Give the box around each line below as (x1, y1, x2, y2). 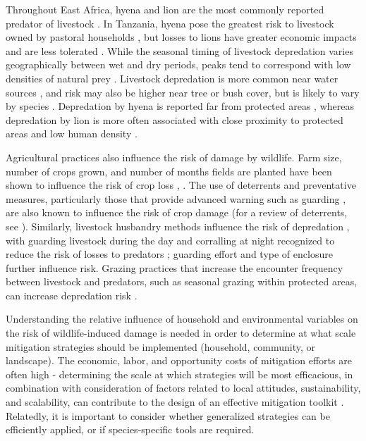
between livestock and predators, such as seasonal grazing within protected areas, (6, 274, 358, 289)
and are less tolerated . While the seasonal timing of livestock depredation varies (6, 43, 353, 58)
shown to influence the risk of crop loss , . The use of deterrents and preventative (6, 178, 356, 192)
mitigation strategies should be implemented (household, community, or (6, 339, 316, 354)
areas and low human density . (6, 126, 138, 141)
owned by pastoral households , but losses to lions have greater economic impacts (6, 30, 357, 44)
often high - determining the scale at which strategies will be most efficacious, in (6, 366, 353, 381)
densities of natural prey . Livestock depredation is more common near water (6, 70, 338, 85)
